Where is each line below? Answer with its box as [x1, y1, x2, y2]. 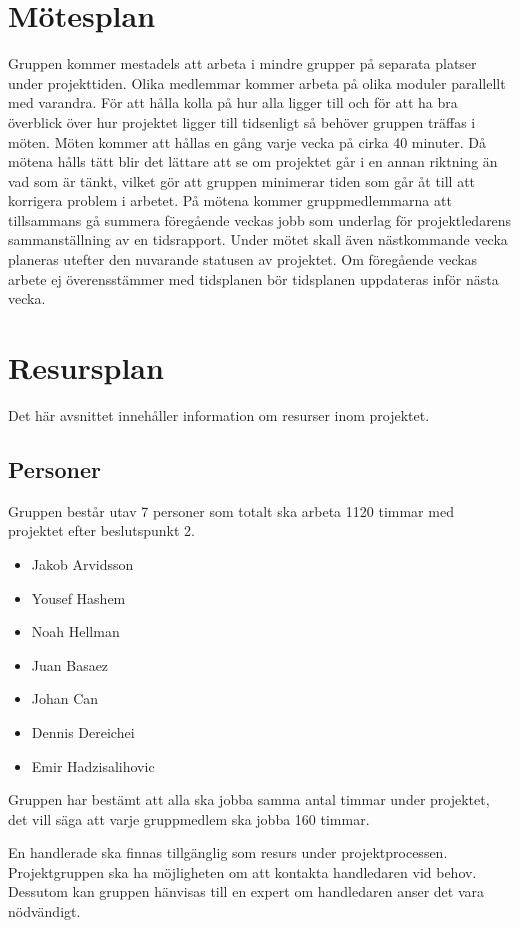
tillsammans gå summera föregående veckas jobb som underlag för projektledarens [8, 209, 512, 230]
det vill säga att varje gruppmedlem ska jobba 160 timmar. [8, 808, 370, 829]
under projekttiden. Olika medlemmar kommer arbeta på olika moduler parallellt [8, 72, 506, 93]
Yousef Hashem [31, 587, 126, 608]
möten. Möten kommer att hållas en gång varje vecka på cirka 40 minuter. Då [8, 131, 486, 152]
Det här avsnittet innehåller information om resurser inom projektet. [8, 404, 430, 425]
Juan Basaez [31, 654, 109, 675]
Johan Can [31, 688, 99, 709]
